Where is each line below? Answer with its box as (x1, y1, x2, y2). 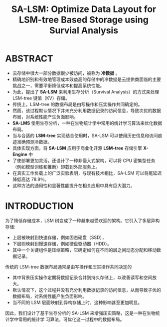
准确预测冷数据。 (16, 138, 52, 144)
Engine (12, 151, 27, 157)
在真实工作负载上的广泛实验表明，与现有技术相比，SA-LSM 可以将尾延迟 (12, 170, 162, 176)
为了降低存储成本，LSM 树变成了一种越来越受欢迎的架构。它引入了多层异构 (5, 217, 160, 223)
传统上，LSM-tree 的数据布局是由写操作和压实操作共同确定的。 (12, 101, 143, 107)
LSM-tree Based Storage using (19, 14, 149, 25)
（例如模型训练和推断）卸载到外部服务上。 (12, 163, 100, 169)
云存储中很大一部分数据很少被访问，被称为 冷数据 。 (12, 70, 120, 76)
